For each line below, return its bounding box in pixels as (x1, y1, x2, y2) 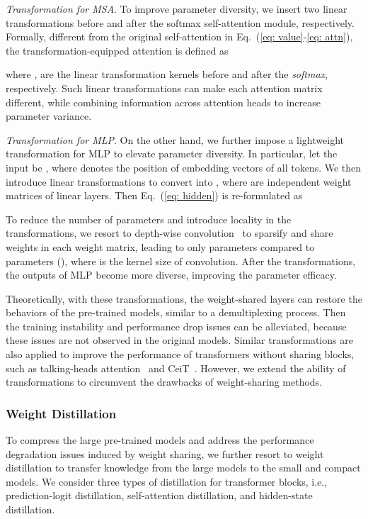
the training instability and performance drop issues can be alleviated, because (6, 318, 347, 333)
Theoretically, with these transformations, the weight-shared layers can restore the (6, 291, 362, 306)
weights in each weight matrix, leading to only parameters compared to (6, 239, 315, 254)
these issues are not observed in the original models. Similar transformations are (6, 333, 353, 347)
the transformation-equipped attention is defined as (6, 43, 229, 57)
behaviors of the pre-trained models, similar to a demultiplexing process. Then (6, 305, 346, 320)
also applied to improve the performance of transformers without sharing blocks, (6, 347, 355, 362)
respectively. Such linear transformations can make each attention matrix (6, 80, 323, 95)
